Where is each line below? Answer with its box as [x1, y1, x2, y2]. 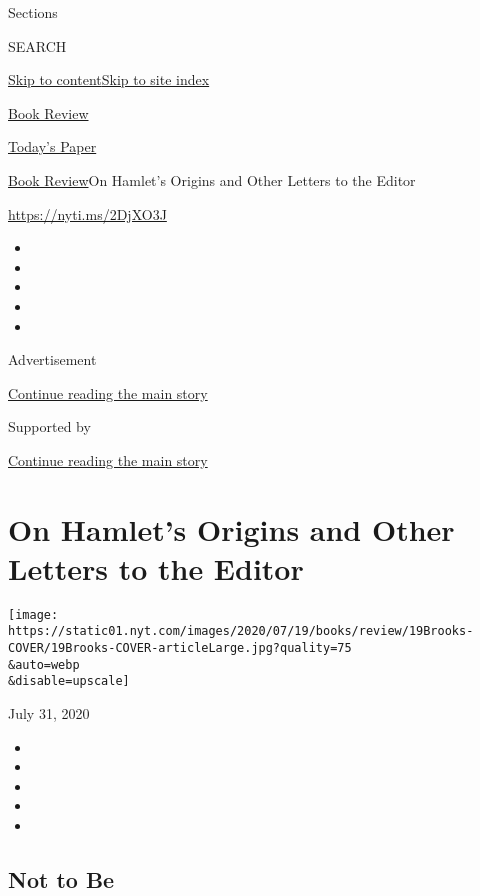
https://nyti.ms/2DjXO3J [8, 203, 167, 224]
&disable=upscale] [8, 674, 130, 689]
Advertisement [8, 349, 97, 370]
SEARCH [8, 35, 67, 56]
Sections [8, 2, 58, 22]
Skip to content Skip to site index [8, 69, 210, 90]
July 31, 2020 [8, 703, 90, 724]
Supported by [8, 416, 91, 437]
